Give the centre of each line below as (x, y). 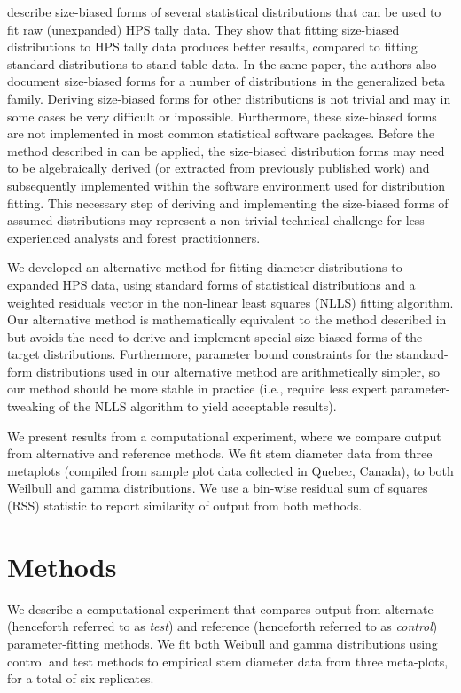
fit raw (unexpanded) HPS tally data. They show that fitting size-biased (203, 29)
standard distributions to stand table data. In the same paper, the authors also (222, 63)
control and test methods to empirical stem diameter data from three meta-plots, (228, 661)
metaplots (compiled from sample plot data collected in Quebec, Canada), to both (230, 470)
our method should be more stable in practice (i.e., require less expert (197, 389)
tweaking (31, 406)
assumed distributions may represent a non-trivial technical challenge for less (216, 220)
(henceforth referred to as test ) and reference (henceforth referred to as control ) (223, 626)
